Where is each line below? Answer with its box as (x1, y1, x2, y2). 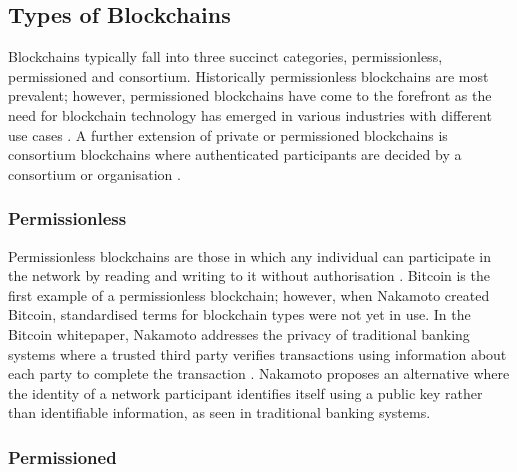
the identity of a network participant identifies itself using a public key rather (8, 382, 483, 403)
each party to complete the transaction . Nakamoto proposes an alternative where (8, 363, 510, 384)
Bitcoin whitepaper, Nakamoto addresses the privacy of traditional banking (8, 323, 470, 344)
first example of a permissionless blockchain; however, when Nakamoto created (8, 284, 490, 305)
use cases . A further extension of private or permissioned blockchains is (8, 124, 448, 145)
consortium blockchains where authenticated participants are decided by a (8, 144, 462, 165)
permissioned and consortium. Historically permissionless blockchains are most (8, 65, 489, 86)
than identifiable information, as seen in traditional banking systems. (8, 402, 431, 423)
